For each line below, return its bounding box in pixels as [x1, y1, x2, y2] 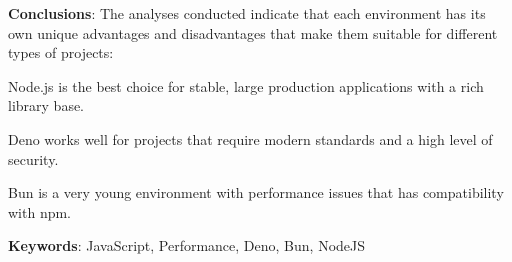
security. [8, 148, 59, 169]
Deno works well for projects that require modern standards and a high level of [8, 128, 493, 149]
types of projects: [8, 42, 114, 63]
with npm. [8, 201, 72, 222]
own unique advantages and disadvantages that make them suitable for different [8, 22, 498, 43]
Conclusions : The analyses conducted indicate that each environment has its [8, 3, 486, 23]
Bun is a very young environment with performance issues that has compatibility [8, 182, 504, 203]
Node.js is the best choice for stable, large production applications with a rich [8, 75, 484, 96]
